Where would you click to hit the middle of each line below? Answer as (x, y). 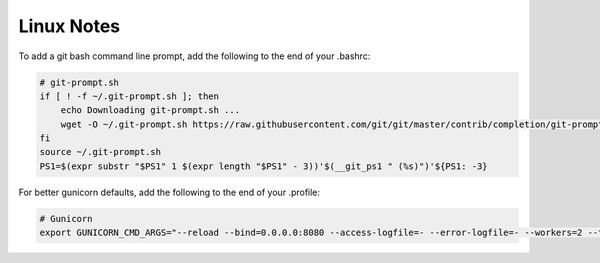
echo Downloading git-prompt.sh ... (150, 110)
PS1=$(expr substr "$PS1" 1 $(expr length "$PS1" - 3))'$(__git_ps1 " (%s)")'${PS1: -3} (264, 166)
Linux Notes (69, 26)
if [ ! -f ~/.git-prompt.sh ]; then (129, 96)
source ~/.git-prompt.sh (100, 152)
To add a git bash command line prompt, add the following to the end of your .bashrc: (194, 56)
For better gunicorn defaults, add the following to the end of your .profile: (169, 192)
